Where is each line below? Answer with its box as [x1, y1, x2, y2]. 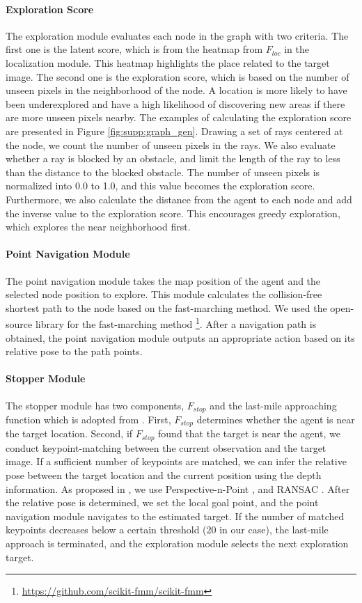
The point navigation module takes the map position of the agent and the [6, 273, 321, 288]
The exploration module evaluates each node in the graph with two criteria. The [6, 28, 349, 42]
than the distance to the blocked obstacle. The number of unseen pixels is [6, 164, 320, 179]
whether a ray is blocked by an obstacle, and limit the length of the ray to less [6, 151, 340, 166]
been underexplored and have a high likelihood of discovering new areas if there [6, 96, 345, 111]
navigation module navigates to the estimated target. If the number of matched [6, 508, 345, 523]
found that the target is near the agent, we [158, 426, 340, 441]
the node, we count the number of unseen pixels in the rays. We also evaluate [6, 137, 336, 152]
